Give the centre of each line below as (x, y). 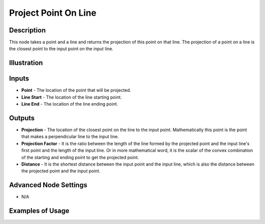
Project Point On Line (53, 13)
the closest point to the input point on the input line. (61, 49)
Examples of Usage (39, 211)
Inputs (19, 79)
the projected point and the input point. (61, 171)
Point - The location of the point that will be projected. (76, 90)
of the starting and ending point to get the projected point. (80, 157)
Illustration (26, 63)
